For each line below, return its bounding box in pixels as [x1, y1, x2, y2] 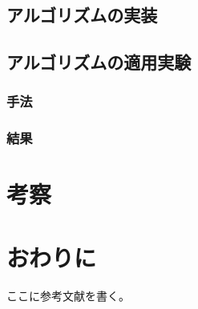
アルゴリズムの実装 [6, 2, 158, 27]
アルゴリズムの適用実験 [6, 50, 192, 74]
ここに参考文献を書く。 [6, 287, 130, 303]
